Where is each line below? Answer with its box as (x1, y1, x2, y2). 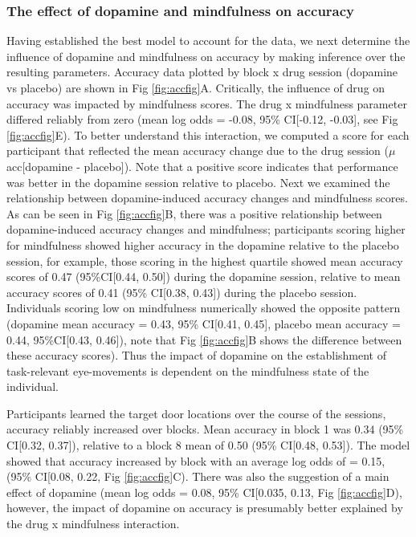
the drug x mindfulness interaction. (6, 515, 180, 532)
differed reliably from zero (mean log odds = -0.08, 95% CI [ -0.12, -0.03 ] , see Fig (6, 111, 398, 128)
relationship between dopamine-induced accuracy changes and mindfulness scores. (6, 189, 408, 206)
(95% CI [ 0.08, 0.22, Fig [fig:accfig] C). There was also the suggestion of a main (6, 468, 389, 485)
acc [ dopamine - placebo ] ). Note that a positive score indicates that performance (6, 157, 398, 174)
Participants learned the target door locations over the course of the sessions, (6, 405, 386, 421)
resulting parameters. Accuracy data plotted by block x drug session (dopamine (6, 63, 398, 80)
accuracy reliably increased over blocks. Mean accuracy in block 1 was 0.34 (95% (6, 421, 404, 437)
